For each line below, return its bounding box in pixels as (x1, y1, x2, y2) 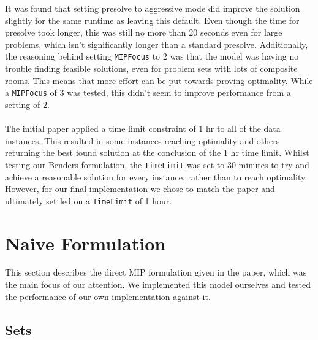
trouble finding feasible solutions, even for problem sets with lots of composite (5, 62, 298, 75)
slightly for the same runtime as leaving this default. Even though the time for (5, 14, 300, 26)
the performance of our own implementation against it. (5, 290, 211, 303)
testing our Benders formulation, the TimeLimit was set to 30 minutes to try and (5, 158, 309, 171)
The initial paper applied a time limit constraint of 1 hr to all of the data (5, 122, 281, 135)
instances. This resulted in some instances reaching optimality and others (5, 134, 280, 147)
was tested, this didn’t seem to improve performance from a (67, 86, 291, 99)
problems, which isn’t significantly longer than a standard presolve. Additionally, (5, 37, 308, 50)
